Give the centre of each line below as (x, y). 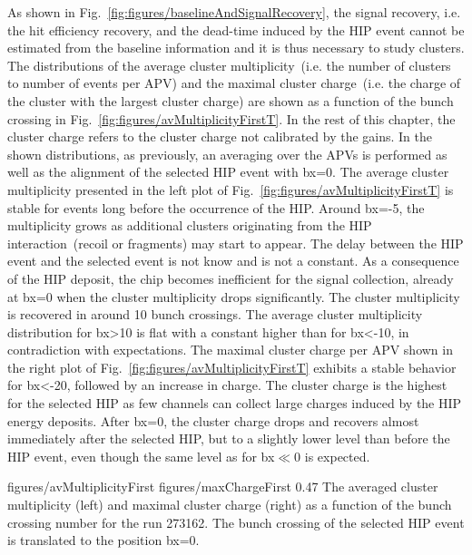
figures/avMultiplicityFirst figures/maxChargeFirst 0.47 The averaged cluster (223, 487)
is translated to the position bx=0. (103, 540)
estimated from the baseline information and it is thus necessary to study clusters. (236, 48)
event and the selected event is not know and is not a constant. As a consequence (233, 261)
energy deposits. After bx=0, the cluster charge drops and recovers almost (213, 420)
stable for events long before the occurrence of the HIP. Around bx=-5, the (216, 207)
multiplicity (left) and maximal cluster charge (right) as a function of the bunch (230, 505)
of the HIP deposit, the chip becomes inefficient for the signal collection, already (231, 278)
